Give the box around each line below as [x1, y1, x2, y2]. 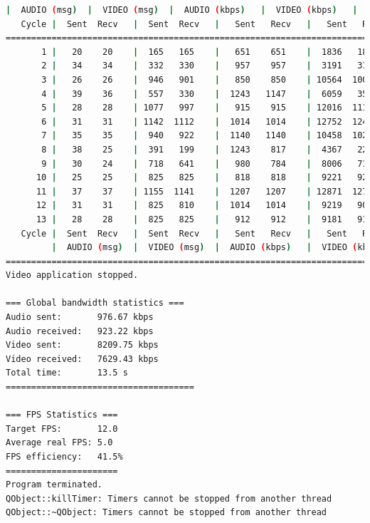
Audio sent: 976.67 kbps [6, 312, 154, 323]
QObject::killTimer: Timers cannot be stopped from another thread [6, 493, 332, 504]
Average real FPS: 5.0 [6, 437, 113, 448]
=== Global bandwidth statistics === [6, 298, 184, 309]
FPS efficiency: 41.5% [6, 452, 123, 462]
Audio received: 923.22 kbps [6, 326, 154, 336]
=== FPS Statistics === [6, 410, 118, 420]
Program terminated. [6, 480, 103, 490]
